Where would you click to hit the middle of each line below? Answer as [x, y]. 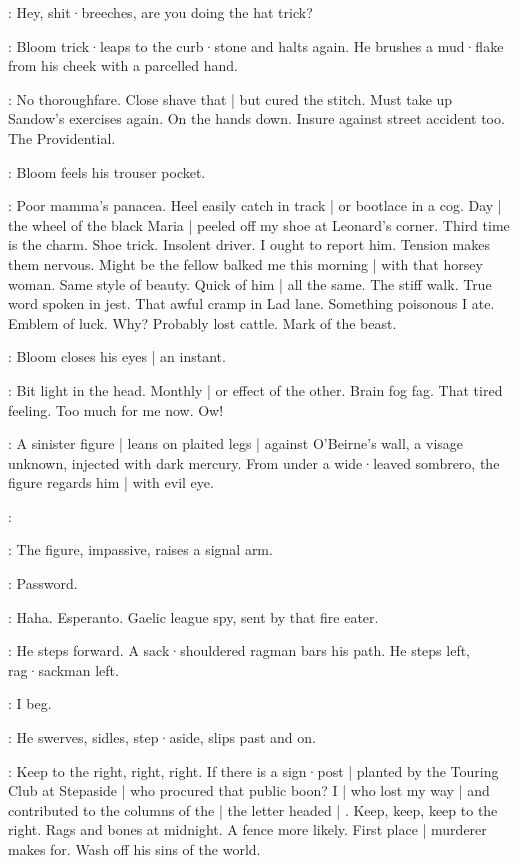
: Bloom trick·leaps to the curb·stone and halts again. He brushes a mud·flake [256, 45]
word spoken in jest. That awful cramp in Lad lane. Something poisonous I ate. [251, 303]
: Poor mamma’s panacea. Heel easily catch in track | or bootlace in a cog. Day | [255, 205]
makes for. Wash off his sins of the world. [134, 849]
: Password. [43, 583]
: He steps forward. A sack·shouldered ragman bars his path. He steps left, [239, 650]
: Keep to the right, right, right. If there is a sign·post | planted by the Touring [253, 770]
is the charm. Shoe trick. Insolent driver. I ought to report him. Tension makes [249, 244]
